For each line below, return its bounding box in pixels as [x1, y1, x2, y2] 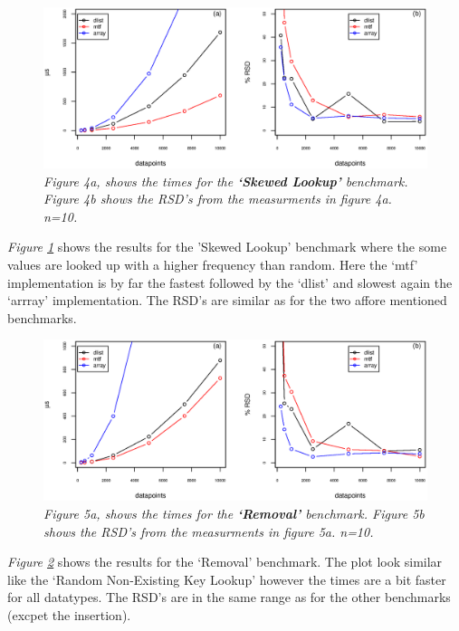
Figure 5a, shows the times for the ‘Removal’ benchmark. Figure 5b [43, 504, 425, 523]
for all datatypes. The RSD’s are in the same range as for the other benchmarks [7, 588, 451, 607]
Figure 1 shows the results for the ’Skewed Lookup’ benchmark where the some [7, 237, 447, 256]
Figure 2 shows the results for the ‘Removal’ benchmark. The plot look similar [7, 552, 443, 571]
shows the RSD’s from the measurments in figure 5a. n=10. [43, 521, 374, 540]
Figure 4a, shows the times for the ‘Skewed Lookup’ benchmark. [43, 171, 408, 190]
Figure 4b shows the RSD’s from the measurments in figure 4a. [43, 189, 392, 208]
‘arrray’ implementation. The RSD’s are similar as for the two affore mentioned [7, 291, 447, 310]
